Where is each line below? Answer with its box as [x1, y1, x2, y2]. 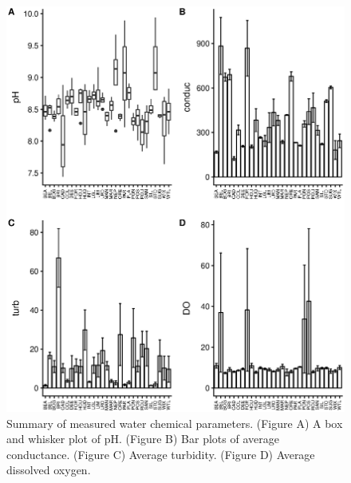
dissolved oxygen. [6, 461, 91, 478]
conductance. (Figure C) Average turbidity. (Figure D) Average [6, 445, 315, 462]
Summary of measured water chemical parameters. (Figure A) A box [6, 414, 343, 431]
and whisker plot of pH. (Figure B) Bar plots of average [6, 430, 279, 447]
